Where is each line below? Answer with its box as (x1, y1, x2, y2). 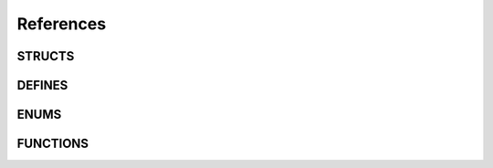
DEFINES (16, 78, 68, 93)
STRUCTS (16, 48, 75, 64)
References (16, 14, 107, 34)
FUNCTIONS (16, 136, 89, 152)
